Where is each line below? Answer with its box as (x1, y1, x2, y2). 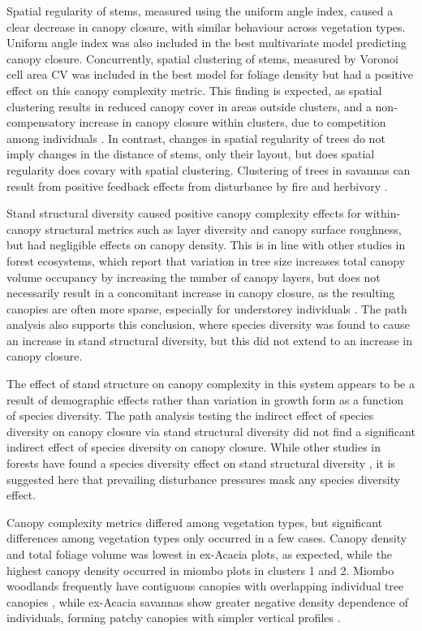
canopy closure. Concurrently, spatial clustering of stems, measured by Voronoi (6, 50, 398, 67)
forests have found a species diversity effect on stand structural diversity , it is (6, 455, 395, 472)
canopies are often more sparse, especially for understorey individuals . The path (6, 300, 407, 317)
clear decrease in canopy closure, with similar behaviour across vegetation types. (6, 18, 406, 35)
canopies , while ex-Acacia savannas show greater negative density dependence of (6, 593, 409, 610)
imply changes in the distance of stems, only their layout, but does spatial (6, 145, 375, 162)
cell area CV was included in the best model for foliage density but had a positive (6, 66, 413, 83)
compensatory (6, 114, 75, 131)
